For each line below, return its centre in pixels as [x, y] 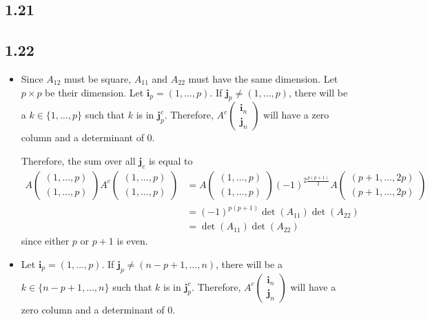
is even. [132, 241]
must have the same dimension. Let [263, 78]
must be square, [98, 78]
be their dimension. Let [94, 92]
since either [45, 241]
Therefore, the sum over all [78, 160]
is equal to [171, 160]
